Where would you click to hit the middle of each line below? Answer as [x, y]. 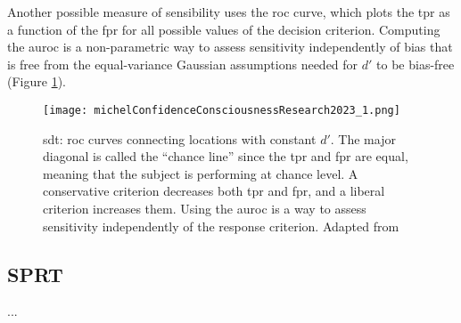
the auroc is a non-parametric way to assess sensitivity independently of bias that [230, 47]
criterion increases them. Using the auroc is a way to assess [205, 208]
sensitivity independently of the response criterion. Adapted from [221, 226]
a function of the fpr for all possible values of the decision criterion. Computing [224, 29]
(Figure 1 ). [37, 81]
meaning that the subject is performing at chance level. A [201, 173]
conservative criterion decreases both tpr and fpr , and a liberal [214, 191]
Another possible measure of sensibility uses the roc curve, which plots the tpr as [229, 12]
